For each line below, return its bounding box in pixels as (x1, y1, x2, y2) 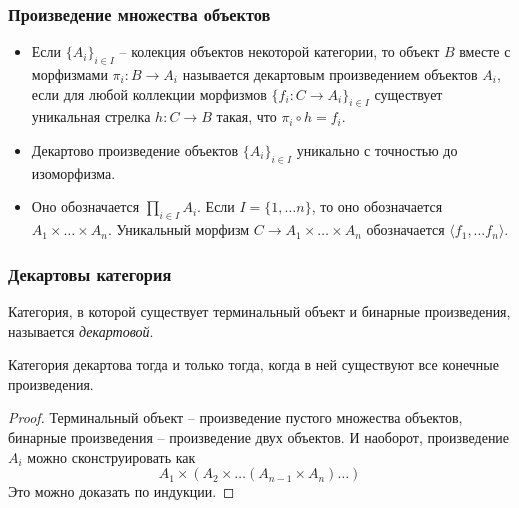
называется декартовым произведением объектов (182, 64, 478, 85)
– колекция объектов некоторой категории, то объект (119, 41, 440, 62)
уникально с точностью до (296, 140, 458, 160)
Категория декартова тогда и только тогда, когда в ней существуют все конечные (8, 354, 499, 375)
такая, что (216, 106, 277, 127)
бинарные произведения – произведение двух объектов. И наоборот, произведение (8, 426, 510, 447)
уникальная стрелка (31, 106, 151, 127)
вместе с (459, 41, 511, 62)
